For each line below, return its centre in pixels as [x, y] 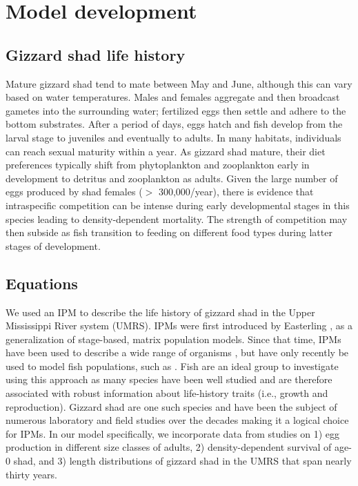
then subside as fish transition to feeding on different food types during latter [169, 232]
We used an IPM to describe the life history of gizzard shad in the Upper [160, 312]
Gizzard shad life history [96, 54]
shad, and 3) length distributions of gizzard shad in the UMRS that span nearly [182, 461]
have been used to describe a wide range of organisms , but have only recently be [177, 352]
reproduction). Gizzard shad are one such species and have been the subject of [171, 406]
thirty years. [31, 474]
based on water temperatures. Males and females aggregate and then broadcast [173, 97]
